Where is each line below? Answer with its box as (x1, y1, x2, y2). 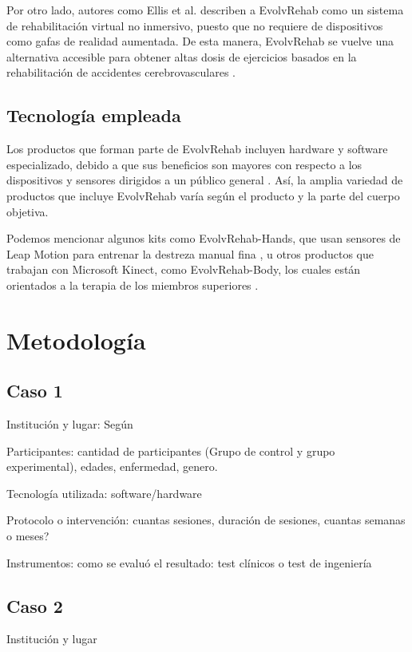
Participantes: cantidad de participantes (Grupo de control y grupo (6, 442, 335, 459)
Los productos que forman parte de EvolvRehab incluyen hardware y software (6, 140, 388, 157)
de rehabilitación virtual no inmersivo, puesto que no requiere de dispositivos (6, 17, 383, 34)
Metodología (6, 323, 146, 356)
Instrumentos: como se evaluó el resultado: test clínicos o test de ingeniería (6, 554, 372, 571)
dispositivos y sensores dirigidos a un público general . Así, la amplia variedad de (6, 172, 403, 188)
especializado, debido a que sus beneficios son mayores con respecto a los (6, 156, 362, 172)
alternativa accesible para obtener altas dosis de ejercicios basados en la (6, 48, 357, 65)
